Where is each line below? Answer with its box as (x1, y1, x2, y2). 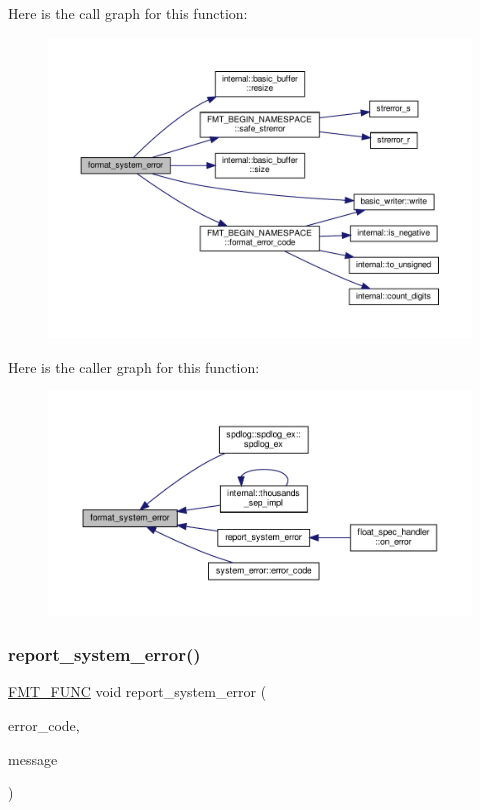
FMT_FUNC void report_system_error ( (8, 681, 267, 702)
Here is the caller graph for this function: (8, 356, 260, 377)
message (8, 748, 58, 769)
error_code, (8, 715, 80, 736)
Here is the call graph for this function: (8, 3, 248, 23)
